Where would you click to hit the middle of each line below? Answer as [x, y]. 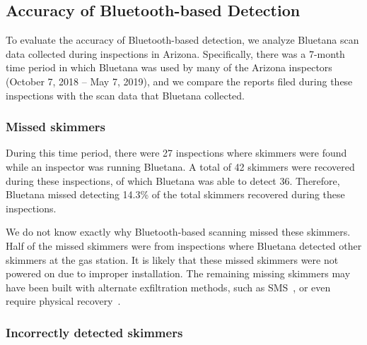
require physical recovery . [63, 301]
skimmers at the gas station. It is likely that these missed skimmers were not [172, 259]
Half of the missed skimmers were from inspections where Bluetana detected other [184, 245]
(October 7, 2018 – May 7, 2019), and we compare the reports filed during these [179, 81]
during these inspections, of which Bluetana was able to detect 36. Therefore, [173, 180]
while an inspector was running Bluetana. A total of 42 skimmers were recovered [180, 166]
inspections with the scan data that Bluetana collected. [125, 95]
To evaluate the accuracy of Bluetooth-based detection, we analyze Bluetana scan [182, 40]
